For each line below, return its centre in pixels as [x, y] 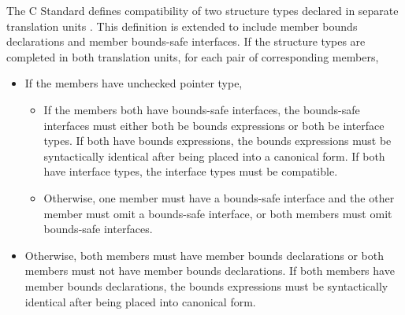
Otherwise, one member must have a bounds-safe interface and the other [219, 197]
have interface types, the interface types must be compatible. [191, 171]
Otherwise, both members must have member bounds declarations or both [204, 255]
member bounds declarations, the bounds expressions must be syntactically [206, 285]
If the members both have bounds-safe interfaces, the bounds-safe [202, 109]
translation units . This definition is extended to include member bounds [182, 26]
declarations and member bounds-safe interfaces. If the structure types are [186, 41]
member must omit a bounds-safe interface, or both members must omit [218, 213]
